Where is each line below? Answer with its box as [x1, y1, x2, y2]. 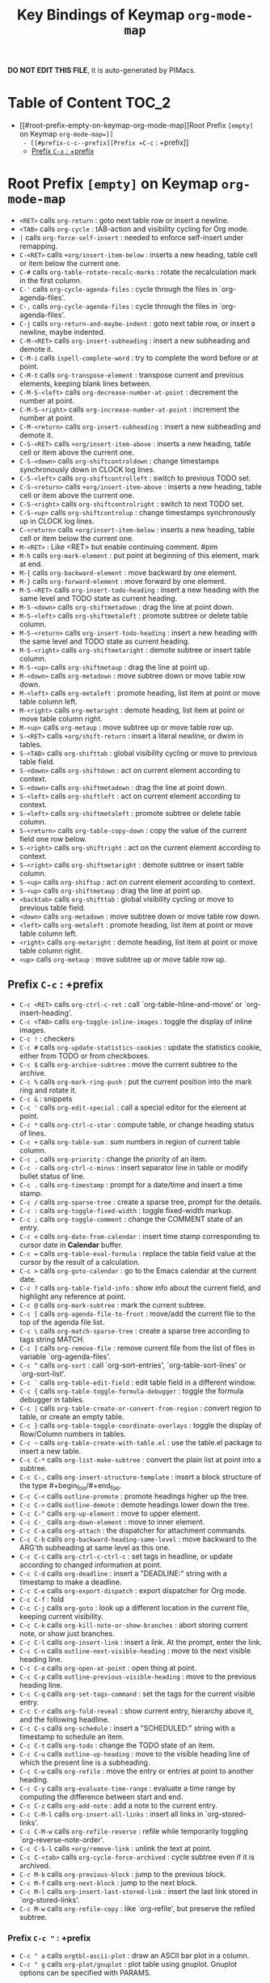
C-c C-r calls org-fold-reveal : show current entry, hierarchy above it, [19, 1706, 254, 1715]
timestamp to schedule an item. [19, 1731, 124, 1741]
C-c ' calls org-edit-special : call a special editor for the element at [19, 1102, 247, 1112]
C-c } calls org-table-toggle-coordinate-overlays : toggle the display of [19, 1420, 262, 1430]
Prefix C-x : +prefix [31, 146, 95, 156]
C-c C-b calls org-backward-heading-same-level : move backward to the [19, 1534, 257, 1544]
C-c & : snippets [19, 1093, 73, 1103]
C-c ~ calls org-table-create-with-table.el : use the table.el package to [19, 1437, 262, 1447]
